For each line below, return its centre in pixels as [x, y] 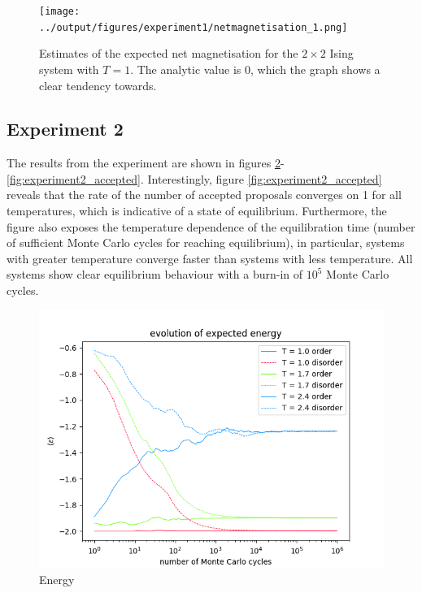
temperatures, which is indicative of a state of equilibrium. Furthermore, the [197, 211]
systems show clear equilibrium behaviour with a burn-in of [155, 274]
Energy [57, 580]
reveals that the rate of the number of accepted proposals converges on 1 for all [204, 195]
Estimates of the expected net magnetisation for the [169, 53]
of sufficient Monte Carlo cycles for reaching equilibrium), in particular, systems [206, 242]
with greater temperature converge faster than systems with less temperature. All [210, 258]
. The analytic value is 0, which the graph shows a [255, 69]
